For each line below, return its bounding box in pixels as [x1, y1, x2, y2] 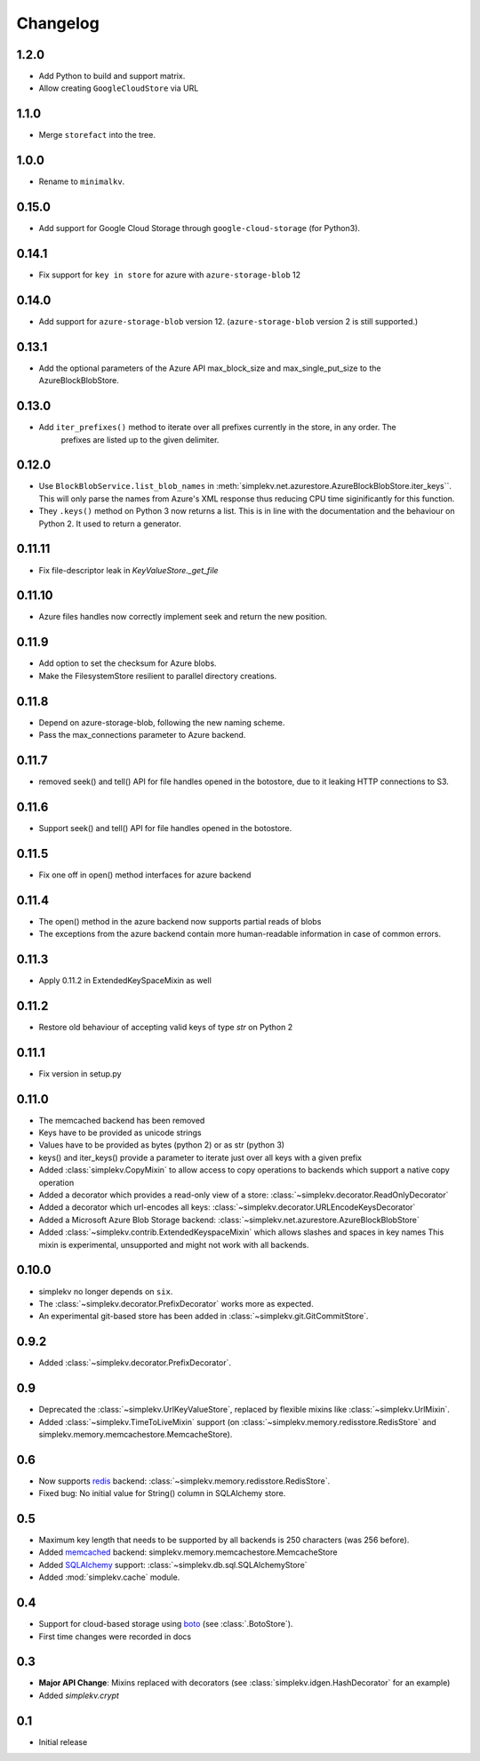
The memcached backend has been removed [38, 1115, 205, 1125]
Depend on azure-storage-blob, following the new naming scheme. [38, 716, 285, 728]
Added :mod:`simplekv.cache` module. [38, 1572, 180, 1582]
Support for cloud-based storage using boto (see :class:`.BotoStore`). [38, 1619, 293, 1629]
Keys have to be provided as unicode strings [38, 1127, 202, 1138]
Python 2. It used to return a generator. [38, 518, 181, 529]
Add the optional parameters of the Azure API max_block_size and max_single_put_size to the [38, 363, 381, 373]
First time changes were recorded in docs [38, 1631, 191, 1642]
